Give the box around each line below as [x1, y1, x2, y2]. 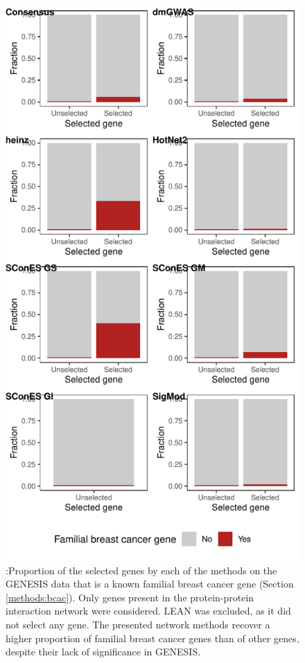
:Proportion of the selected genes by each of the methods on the [6, 563, 277, 577]
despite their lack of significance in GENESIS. [6, 644, 201, 659]
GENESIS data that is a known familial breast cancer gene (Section [6, 576, 294, 591]
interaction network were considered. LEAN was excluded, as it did [6, 603, 291, 618]
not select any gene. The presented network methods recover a [6, 617, 270, 632]
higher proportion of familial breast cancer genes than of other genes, [6, 630, 299, 645]
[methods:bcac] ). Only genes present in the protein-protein [6, 590, 254, 604]
